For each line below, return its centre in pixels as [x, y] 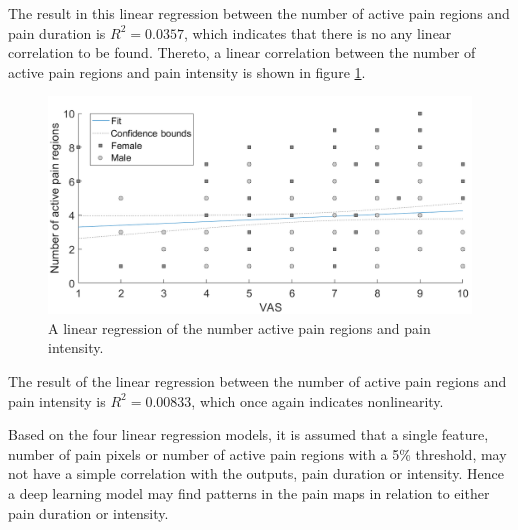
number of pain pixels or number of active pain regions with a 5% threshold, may [257, 453]
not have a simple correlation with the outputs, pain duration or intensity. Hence [256, 473]
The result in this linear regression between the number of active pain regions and [259, 13]
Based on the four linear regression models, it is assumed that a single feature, [248, 434]
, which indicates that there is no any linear [317, 32]
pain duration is [57, 32]
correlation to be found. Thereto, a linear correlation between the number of [242, 52]
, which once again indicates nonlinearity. [317, 400]
